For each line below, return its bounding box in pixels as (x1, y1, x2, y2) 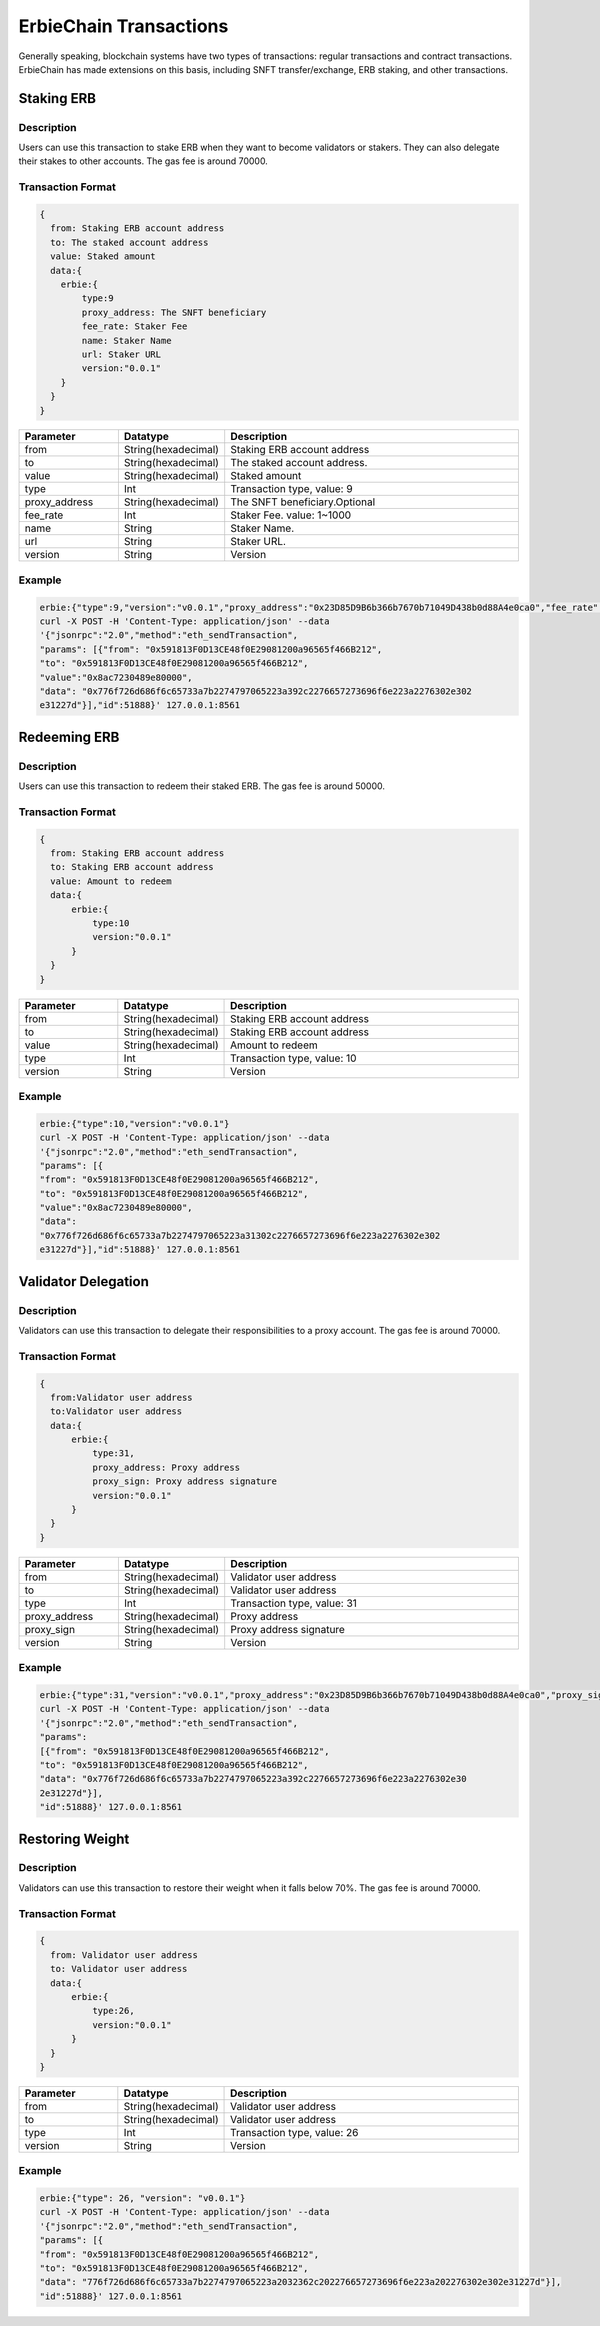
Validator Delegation (18, 1273, 150, 1290)
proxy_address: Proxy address (91, 1461, 240, 1473)
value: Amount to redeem (50, 875, 172, 887)
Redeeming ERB (18, 728, 120, 745)
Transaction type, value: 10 (230, 1051, 357, 1065)
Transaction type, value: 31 (230, 1596, 357, 1610)
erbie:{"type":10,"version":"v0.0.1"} (39, 1118, 230, 1129)
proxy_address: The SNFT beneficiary (81, 306, 267, 318)
